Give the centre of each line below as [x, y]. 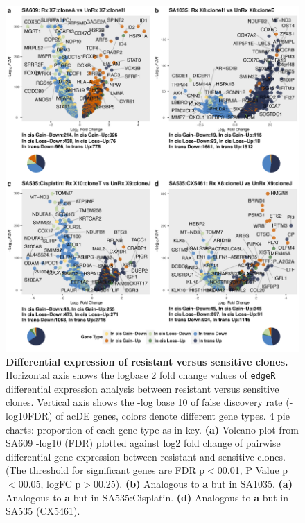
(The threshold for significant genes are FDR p [105, 470]
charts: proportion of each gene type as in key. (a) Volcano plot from [152, 429]
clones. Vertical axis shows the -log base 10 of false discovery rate [144, 402]
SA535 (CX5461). [43, 511]
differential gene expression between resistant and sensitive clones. [146, 456]
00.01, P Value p [253, 470]
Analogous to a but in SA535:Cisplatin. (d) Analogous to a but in [147, 497]
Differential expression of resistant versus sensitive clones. [147, 361]
